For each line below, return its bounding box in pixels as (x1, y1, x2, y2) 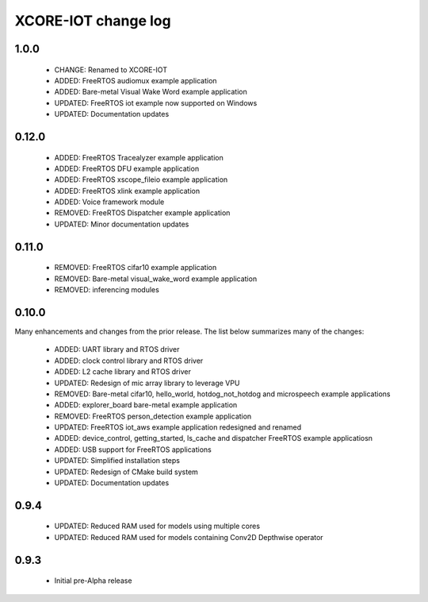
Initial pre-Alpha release (54, 576, 132, 585)
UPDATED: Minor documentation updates (54, 219, 189, 229)
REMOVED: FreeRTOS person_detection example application (54, 411, 252, 421)
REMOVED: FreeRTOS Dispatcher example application (54, 208, 231, 218)
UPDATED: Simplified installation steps (54, 456, 180, 465)
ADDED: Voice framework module (54, 197, 165, 206)
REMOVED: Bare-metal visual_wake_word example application (54, 274, 258, 284)
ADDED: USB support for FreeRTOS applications (54, 445, 212, 454)
